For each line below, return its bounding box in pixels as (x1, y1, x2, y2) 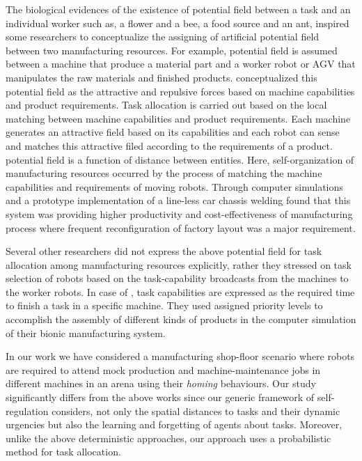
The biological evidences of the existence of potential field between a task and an (6, 2, 351, 16)
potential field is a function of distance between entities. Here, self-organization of (6, 152, 354, 166)
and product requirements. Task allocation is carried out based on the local (6, 97, 327, 112)
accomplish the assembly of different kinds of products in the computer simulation (6, 312, 356, 327)
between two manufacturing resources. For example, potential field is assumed (6, 42, 338, 57)
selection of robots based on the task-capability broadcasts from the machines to (6, 271, 349, 286)
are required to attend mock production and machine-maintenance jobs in (6, 362, 321, 377)
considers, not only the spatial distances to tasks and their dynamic (52, 403, 340, 418)
